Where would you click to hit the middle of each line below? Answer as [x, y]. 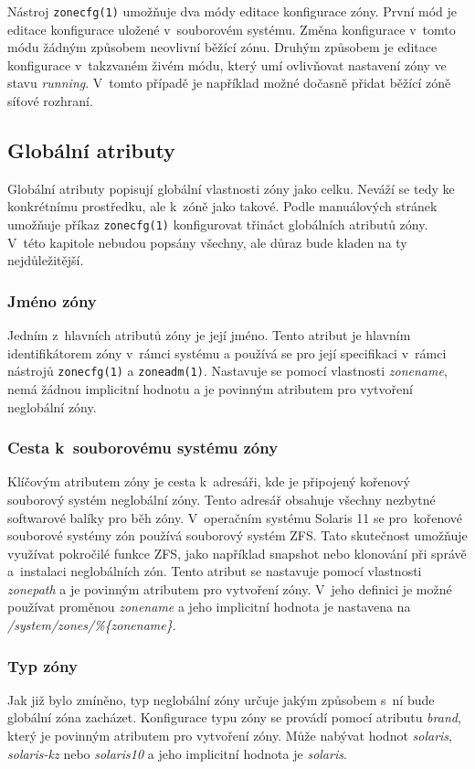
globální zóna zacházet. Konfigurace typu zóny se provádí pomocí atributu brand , [234, 717]
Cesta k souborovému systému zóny [143, 448]
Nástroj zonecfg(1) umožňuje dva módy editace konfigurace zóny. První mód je [232, 11]
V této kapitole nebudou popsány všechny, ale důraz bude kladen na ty [207, 242]
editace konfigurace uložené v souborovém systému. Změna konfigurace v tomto [232, 29]
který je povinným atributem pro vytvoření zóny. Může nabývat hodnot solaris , [230, 736]
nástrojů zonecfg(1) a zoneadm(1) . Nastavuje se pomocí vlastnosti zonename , [227, 371]
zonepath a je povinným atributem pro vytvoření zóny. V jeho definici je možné [230, 588]
